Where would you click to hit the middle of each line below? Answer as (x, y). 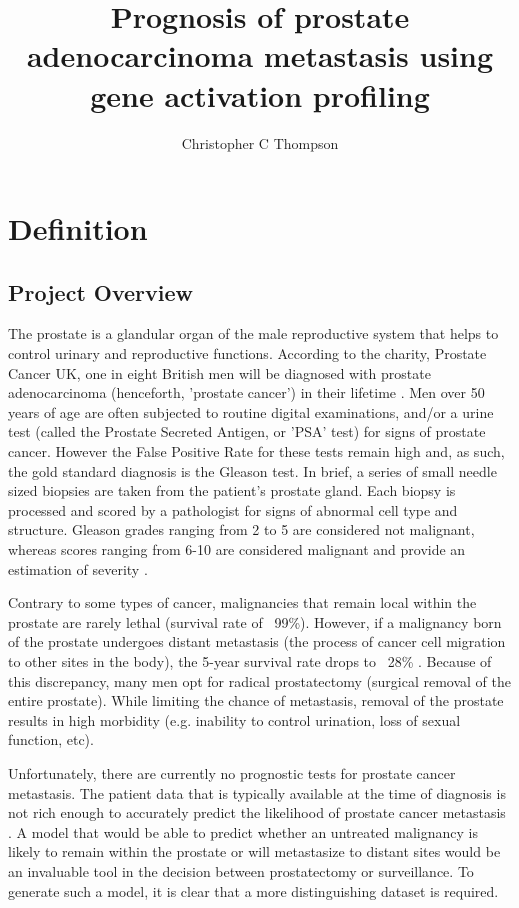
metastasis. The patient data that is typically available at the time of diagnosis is (257, 792)
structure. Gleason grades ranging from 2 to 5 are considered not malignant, (241, 529)
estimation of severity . (78, 568)
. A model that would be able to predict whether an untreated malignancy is (243, 831)
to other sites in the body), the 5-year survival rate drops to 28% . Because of (250, 660)
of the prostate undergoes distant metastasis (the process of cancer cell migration (257, 641)
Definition (78, 228)
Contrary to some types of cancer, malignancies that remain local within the (242, 602)
